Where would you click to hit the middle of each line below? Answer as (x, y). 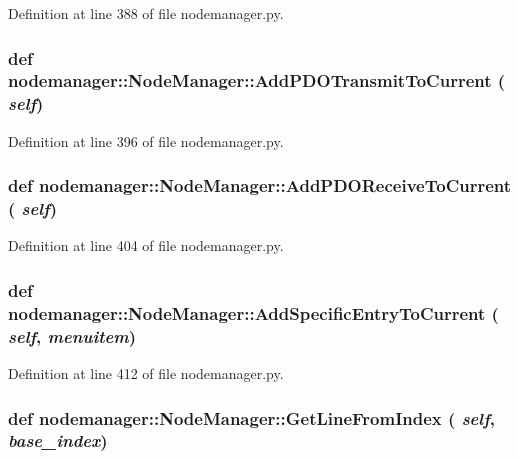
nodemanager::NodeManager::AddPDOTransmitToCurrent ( (257, 80)
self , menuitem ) (72, 335)
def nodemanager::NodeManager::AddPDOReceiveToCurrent (260, 185)
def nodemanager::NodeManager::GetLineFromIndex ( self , (251, 417)
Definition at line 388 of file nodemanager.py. (146, 13)
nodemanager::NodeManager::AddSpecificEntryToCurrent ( (253, 312)
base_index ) (58, 440)
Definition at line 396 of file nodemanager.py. (146, 140)
